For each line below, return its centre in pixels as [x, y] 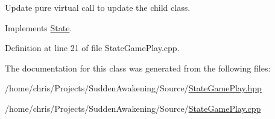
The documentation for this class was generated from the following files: [138, 68]
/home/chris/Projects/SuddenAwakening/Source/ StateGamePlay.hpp [133, 88]
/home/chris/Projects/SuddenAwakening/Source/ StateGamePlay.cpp [133, 108]
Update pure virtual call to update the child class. [98, 7]
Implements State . [39, 27]
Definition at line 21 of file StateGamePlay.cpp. [92, 48]
